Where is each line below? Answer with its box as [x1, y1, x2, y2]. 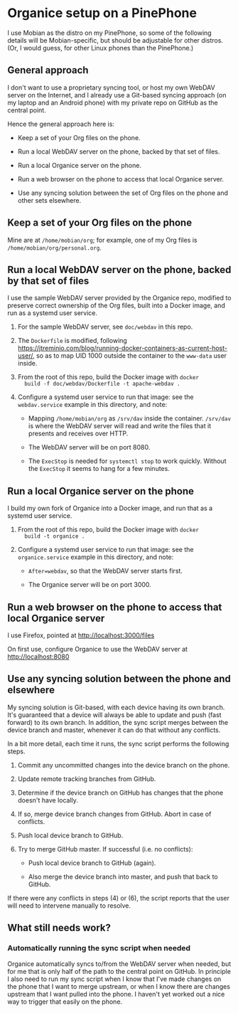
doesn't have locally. [17, 795, 78, 805]
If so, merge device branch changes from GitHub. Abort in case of [17, 810, 212, 818]
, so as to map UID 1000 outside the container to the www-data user [32, 351, 227, 360]
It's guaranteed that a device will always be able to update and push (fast [7, 710, 222, 719]
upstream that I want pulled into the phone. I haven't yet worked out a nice [7, 990, 225, 998]
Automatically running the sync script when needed [7, 943, 190, 953]
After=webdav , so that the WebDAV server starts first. [28, 567, 183, 576]
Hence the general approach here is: [7, 120, 115, 128]
